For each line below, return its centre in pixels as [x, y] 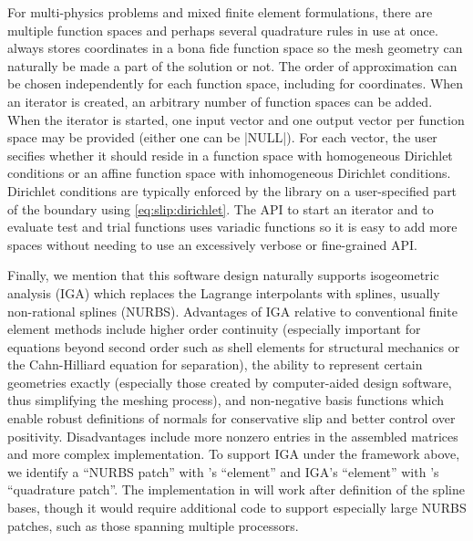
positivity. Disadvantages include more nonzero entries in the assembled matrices [233, 436]
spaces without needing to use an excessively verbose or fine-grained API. [212, 244]
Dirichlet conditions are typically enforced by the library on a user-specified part [232, 190]
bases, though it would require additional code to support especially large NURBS [237, 508]
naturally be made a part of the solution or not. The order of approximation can [232, 65]
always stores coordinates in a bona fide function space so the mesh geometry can [235, 48]
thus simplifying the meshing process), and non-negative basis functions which [226, 400]
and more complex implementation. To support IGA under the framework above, [234, 454]
